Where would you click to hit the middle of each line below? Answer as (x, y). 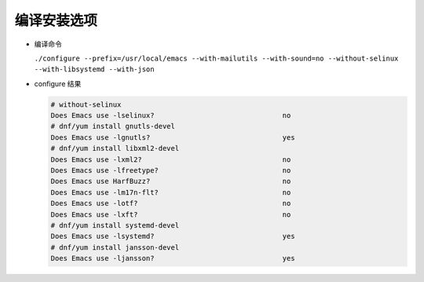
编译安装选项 (56, 20)
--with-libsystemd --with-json (94, 70)
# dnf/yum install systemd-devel (115, 225)
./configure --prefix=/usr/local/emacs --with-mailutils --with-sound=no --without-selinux (216, 58)
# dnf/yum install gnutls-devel (113, 126)
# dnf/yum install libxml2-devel (115, 148)
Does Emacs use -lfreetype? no (171, 170)
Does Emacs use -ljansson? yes (173, 258)
